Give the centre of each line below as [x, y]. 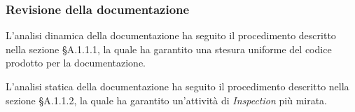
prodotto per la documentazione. [76, 63]
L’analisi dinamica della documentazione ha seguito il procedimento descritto [171, 35]
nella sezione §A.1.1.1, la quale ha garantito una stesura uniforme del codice [169, 49]
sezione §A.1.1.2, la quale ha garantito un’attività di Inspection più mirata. [167, 100]
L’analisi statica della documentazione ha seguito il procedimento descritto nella [177, 86]
